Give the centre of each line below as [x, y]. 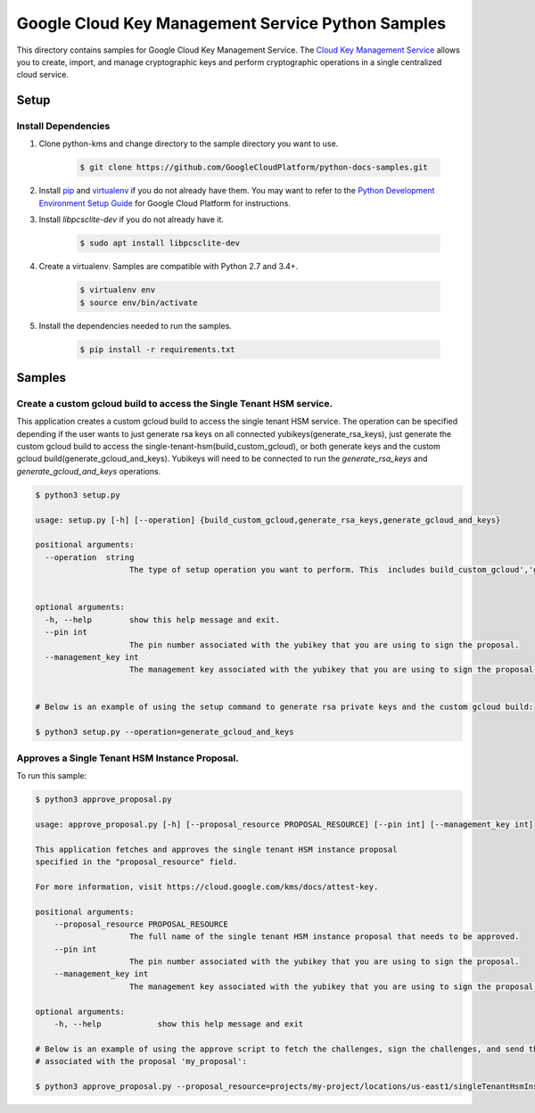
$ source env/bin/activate [139, 302]
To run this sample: [52, 775]
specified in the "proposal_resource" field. [136, 862]
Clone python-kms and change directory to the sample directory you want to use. [189, 144]
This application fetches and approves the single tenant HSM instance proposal [216, 849]
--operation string [90, 557]
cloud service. [43, 75]
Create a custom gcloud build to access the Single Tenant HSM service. [175, 403]
